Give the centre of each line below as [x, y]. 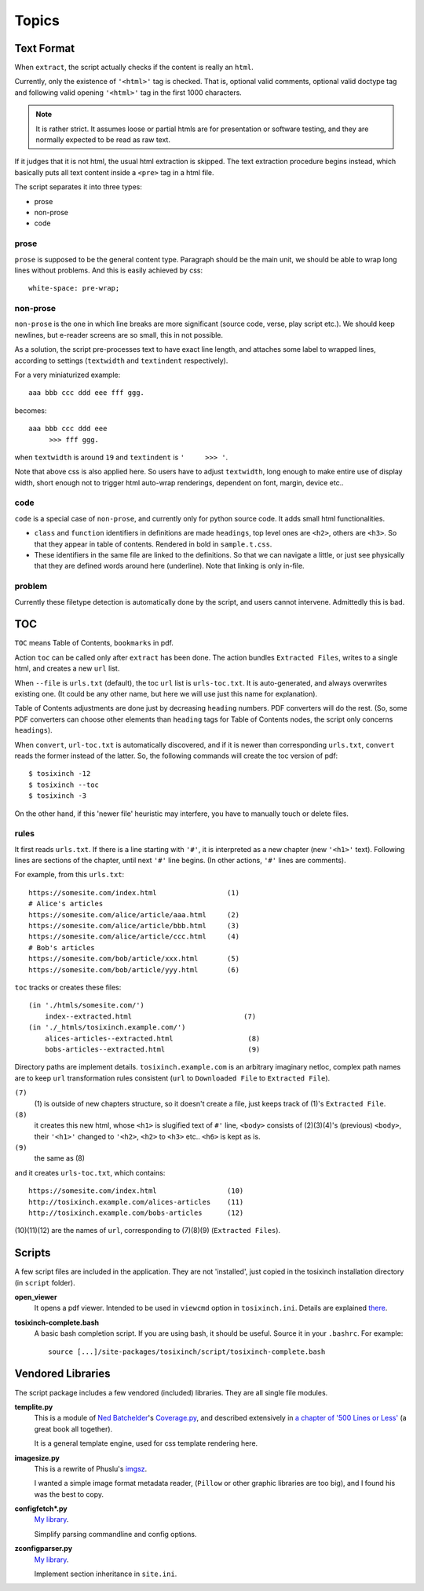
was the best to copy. [69, 1494]
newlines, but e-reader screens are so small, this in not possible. [119, 335]
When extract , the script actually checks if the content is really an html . [134, 68]
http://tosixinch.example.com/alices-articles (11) [136, 1202]
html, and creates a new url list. [67, 668]
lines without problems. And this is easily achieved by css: [109, 270]
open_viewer [36, 1297]
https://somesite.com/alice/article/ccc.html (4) [134, 937]
